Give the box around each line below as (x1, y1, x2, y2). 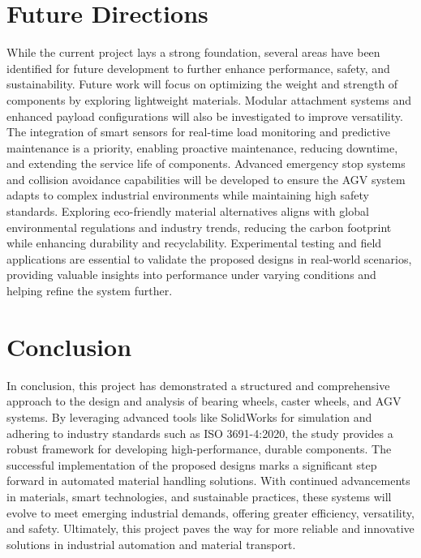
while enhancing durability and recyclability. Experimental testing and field (6, 234, 382, 251)
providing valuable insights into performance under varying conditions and (6, 266, 376, 283)
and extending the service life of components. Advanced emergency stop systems (6, 155, 406, 172)
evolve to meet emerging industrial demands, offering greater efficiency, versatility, (6, 504, 415, 521)
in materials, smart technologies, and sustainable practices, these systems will (6, 487, 392, 504)
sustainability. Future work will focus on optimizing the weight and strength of (6, 75, 398, 92)
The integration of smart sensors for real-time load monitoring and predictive (6, 123, 391, 140)
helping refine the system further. (6, 282, 173, 299)
